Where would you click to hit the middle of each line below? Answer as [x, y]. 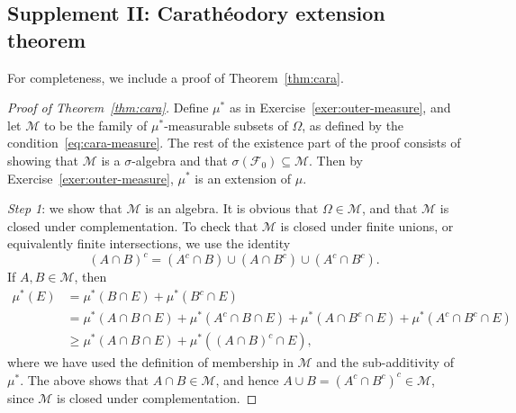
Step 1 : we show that [65, 208]
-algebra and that [180, 160]
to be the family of [95, 125]
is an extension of [243, 178]
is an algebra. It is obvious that [232, 208]
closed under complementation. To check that [133, 225]
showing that [43, 160]
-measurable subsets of [226, 125]
